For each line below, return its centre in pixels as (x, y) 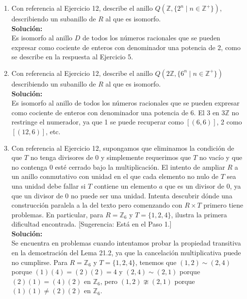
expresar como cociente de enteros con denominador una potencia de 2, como (126, 47)
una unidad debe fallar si (49, 185)
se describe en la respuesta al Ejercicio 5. (72, 57)
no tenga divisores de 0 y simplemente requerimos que (111, 157)
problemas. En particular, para (57, 214)
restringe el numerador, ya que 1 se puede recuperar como (98, 122)
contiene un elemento (125, 185)
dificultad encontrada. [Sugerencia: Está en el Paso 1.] (91, 224)
